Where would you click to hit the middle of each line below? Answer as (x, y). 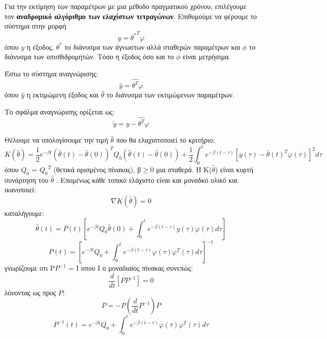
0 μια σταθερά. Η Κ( (181, 169)
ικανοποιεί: (20, 190)
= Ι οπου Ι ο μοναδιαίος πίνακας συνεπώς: (131, 268)
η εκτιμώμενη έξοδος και (63, 95)
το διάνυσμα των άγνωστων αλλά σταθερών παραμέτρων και (152, 46)
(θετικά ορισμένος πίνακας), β (97, 169)
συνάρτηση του (27, 180)
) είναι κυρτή (234, 169)
